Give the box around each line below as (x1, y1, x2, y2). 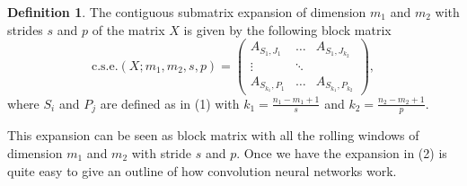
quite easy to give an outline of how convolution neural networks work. (7, 161, 397, 180)
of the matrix (92, 20, 165, 39)
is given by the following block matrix (183, 20, 392, 39)
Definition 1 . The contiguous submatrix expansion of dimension (7, 3, 366, 21)
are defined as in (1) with (100, 93, 240, 112)
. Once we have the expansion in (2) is (236, 143, 447, 162)
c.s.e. (91, 59, 119, 73)
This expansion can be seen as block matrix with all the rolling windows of (7, 126, 419, 145)
